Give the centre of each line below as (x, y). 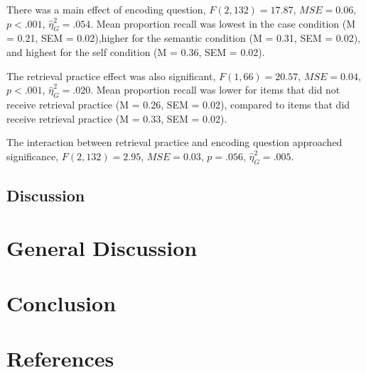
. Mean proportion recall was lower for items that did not (215, 90)
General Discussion (102, 247)
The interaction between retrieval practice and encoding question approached (174, 142)
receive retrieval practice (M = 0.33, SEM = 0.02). (117, 118)
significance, (33, 156)
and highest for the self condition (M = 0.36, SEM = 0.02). (136, 51)
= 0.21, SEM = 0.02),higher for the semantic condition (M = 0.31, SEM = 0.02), (183, 38)
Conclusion (61, 302)
